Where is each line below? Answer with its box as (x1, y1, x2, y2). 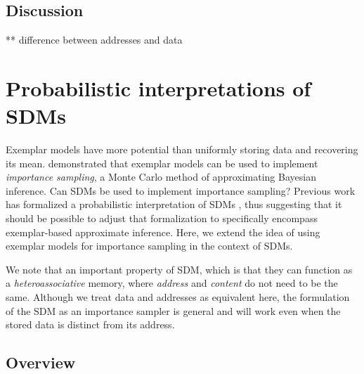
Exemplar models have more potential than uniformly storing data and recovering (6, 142, 358, 157)
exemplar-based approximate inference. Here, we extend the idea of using (6, 224, 320, 239)
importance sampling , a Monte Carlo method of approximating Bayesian (6, 169, 316, 184)
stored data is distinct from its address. (6, 317, 175, 332)
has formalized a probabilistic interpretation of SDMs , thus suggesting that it (6, 197, 342, 212)
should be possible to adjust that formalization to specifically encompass (6, 211, 318, 226)
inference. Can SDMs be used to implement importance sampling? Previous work (6, 183, 356, 198)
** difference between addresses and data (6, 32, 183, 47)
